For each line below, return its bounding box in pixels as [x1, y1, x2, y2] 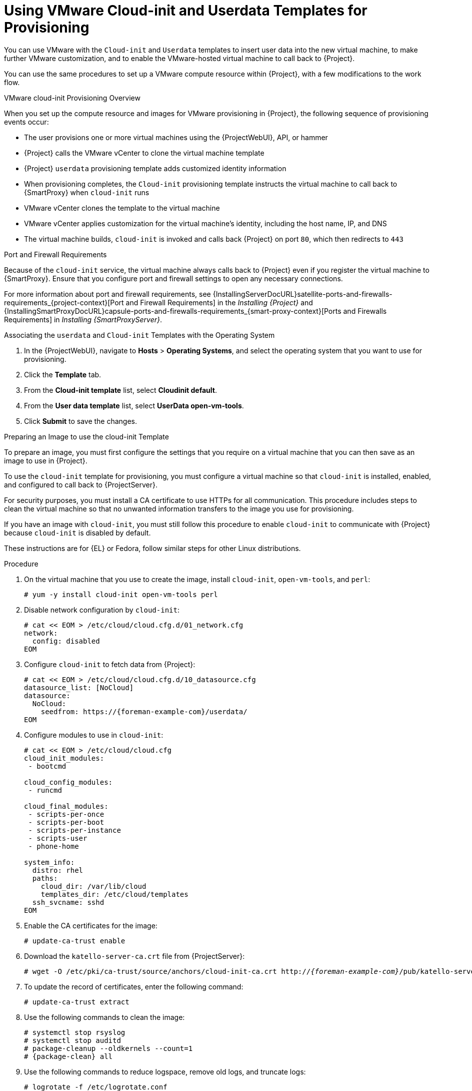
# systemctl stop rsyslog [24, 1028, 125, 1036]
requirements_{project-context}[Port [4, 298, 124, 307]
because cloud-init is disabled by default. [4, 528, 151, 537]
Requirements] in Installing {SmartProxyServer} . [4, 315, 162, 324]
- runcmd [28, 786, 62, 794]
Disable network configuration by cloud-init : [24, 605, 179, 614]
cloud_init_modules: [24, 754, 104, 762]
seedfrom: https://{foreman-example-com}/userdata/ [40, 707, 247, 716]
